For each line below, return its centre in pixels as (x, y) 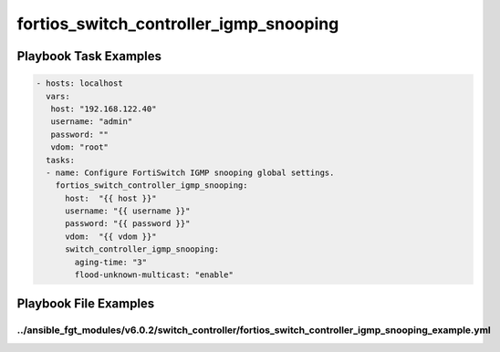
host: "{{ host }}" (111, 198)
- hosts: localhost (79, 83)
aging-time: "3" (111, 262)
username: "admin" (92, 122)
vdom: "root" (80, 147)
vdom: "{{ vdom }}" (111, 236)
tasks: (61, 160)
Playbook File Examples (86, 304)
